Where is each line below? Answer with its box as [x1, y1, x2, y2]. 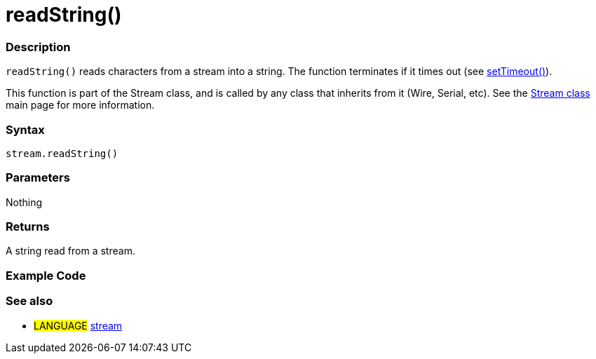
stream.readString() [6, 147, 118, 159]
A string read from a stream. [6, 245, 135, 257]
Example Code [6, 268, 86, 283]
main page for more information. [6, 99, 155, 111]
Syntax [6, 122, 45, 137]
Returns [6, 219, 50, 233]
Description [6, 39, 71, 54]
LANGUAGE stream [34, 319, 123, 332]
